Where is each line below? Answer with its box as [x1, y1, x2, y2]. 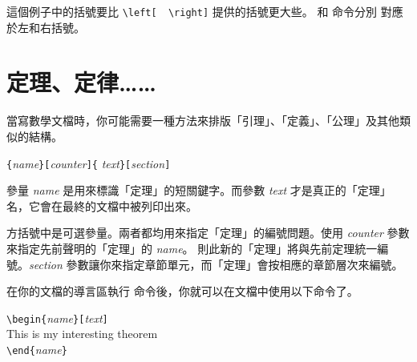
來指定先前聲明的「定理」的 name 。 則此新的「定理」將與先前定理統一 [6, 240, 378, 256]
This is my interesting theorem [6, 325, 158, 342]
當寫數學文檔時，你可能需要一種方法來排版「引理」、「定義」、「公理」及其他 [6, 112, 399, 129]
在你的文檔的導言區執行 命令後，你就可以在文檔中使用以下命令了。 [6, 283, 358, 300]
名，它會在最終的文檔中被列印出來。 [6, 197, 197, 214]
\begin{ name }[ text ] [6, 309, 108, 326]
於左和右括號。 [6, 18, 85, 35]
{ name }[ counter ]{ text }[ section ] [6, 155, 171, 171]
